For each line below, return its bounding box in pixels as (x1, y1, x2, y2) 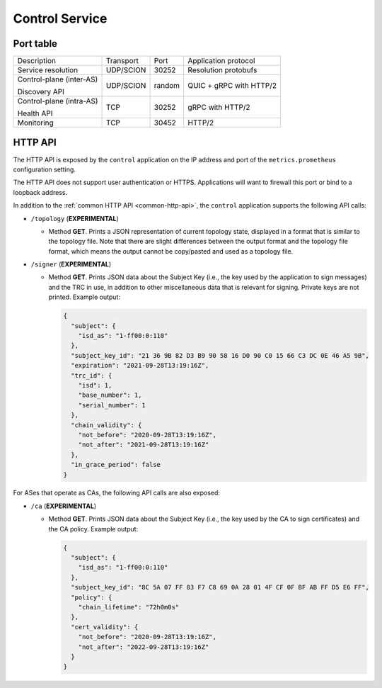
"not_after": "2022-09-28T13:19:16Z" (78, 643, 209, 651)
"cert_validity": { (71, 623, 139, 631)
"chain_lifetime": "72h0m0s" (78, 603, 180, 611)
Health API (17, 108, 53, 118)
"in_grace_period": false (71, 461, 161, 469)
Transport (106, 56, 139, 66)
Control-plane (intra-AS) (17, 96, 98, 106)
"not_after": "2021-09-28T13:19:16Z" (78, 441, 209, 449)
